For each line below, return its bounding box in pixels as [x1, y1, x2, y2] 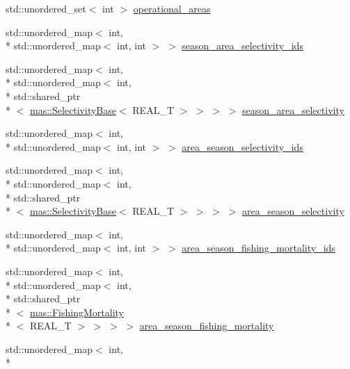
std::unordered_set [6, 1, 86, 15]
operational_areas [133, 1, 211, 15]
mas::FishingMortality [30, 304, 124, 319]
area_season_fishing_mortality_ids [182, 240, 335, 255]
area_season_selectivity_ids [182, 139, 303, 154]
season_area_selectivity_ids [182, 38, 303, 53]
